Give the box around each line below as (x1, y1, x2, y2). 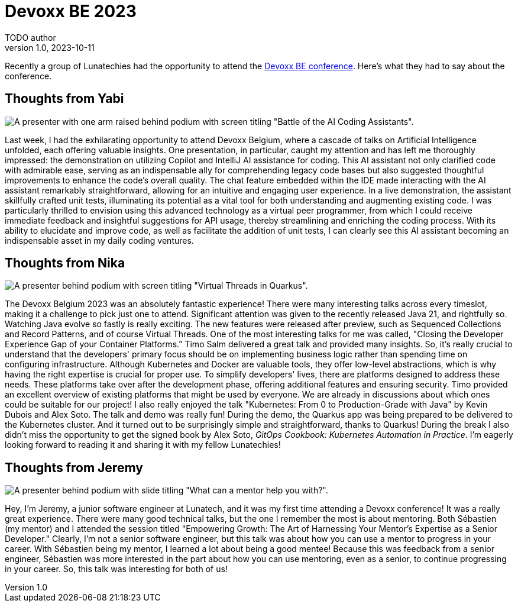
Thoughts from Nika (5, 256, 125, 271)
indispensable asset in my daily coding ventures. (5, 235, 194, 246)
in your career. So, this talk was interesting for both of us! (5, 564, 228, 574)
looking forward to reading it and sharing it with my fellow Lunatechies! (5, 440, 281, 450)
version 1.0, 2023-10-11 (5, 42, 95, 53)
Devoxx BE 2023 (5, 1, 137, 21)
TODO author (5, 32, 56, 43)
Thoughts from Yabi (5, 91, 124, 106)
